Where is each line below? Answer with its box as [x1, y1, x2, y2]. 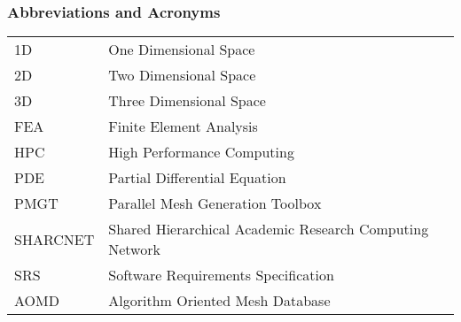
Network [108, 239, 160, 260]
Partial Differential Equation [108, 167, 286, 188]
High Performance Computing [108, 142, 294, 163]
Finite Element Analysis [108, 116, 258, 137]
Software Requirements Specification [108, 264, 334, 286]
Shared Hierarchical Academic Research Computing [108, 218, 429, 240]
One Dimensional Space [108, 39, 255, 60]
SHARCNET [14, 228, 95, 249]
